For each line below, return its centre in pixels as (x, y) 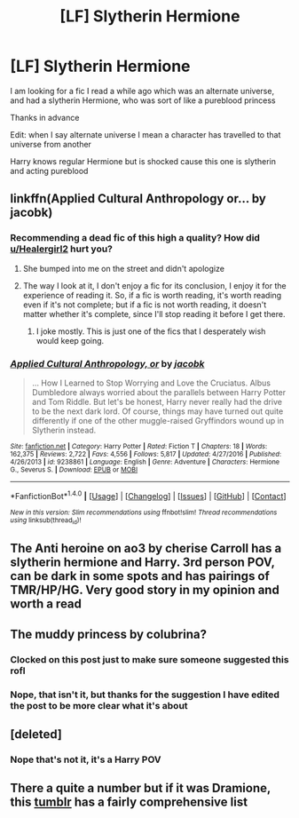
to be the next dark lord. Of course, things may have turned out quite (157, 411)
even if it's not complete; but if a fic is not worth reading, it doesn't (145, 305)
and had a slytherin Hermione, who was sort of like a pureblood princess (143, 100)
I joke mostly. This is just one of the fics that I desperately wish (151, 331)
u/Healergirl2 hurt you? (62, 249)
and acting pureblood (49, 171)
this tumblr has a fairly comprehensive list (129, 802)
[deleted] (36, 734)
